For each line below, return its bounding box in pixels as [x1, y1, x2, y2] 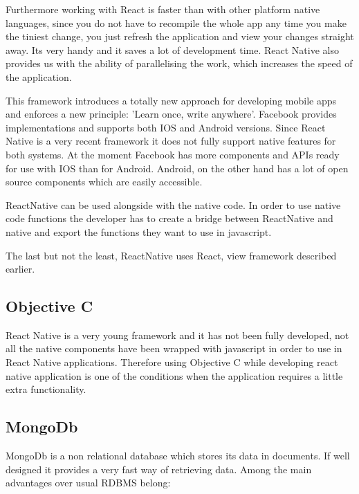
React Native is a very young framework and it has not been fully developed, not [6, 327, 349, 342]
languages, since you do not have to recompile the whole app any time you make [6, 15, 347, 30]
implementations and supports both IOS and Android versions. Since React [6, 120, 326, 134]
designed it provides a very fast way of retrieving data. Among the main [6, 461, 312, 476]
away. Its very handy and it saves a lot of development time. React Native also [6, 42, 339, 57]
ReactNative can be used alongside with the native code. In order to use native [6, 197, 341, 212]
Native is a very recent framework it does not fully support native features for [6, 134, 336, 148]
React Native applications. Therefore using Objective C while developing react [6, 355, 338, 369]
